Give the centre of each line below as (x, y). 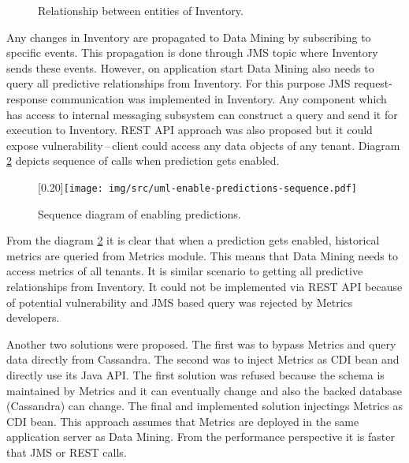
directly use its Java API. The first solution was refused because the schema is (195, 374)
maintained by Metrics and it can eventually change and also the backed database (204, 390)
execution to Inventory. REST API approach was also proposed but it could (190, 130)
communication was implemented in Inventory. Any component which (219, 98)
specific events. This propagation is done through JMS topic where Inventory (192, 52)
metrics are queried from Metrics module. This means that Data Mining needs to (202, 255)
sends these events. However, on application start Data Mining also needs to (190, 67)
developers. (33, 317)
